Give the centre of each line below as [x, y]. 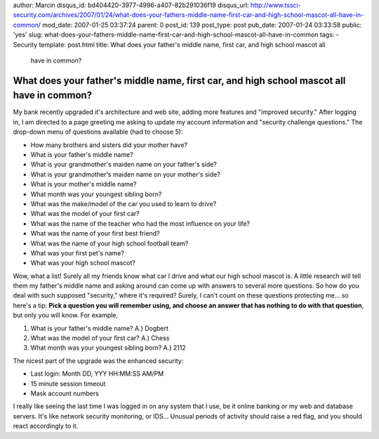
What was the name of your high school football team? [109, 243]
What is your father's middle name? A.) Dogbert [99, 328]
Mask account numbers [65, 393]
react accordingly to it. [46, 426]
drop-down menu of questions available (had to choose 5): [98, 132]
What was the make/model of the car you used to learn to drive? [124, 203]
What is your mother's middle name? [84, 184]
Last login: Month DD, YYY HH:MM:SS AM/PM [97, 374]
